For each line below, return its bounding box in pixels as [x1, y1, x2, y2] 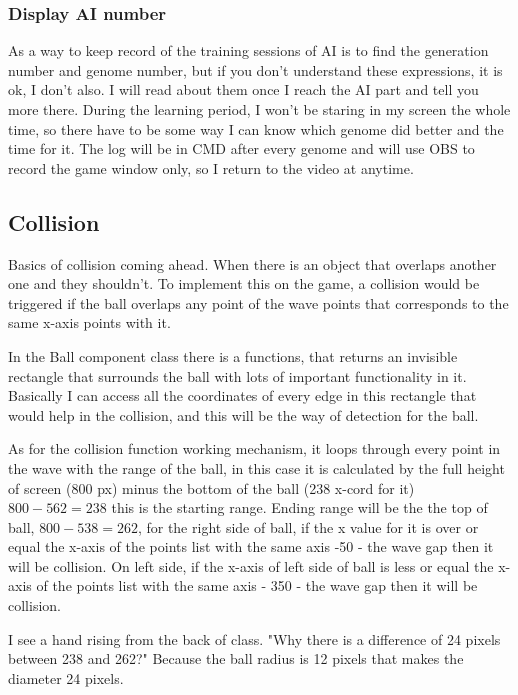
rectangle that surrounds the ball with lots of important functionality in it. [8, 365, 467, 386]
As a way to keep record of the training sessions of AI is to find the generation [8, 40, 489, 61]
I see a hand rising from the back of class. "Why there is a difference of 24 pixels [8, 628, 501, 649]
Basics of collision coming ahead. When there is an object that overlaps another [8, 253, 497, 274]
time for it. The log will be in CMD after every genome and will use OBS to [8, 138, 475, 159]
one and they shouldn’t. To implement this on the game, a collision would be [8, 273, 480, 294]
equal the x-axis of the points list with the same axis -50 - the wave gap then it [8, 536, 494, 557]
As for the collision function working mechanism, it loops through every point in [8, 438, 501, 459]
